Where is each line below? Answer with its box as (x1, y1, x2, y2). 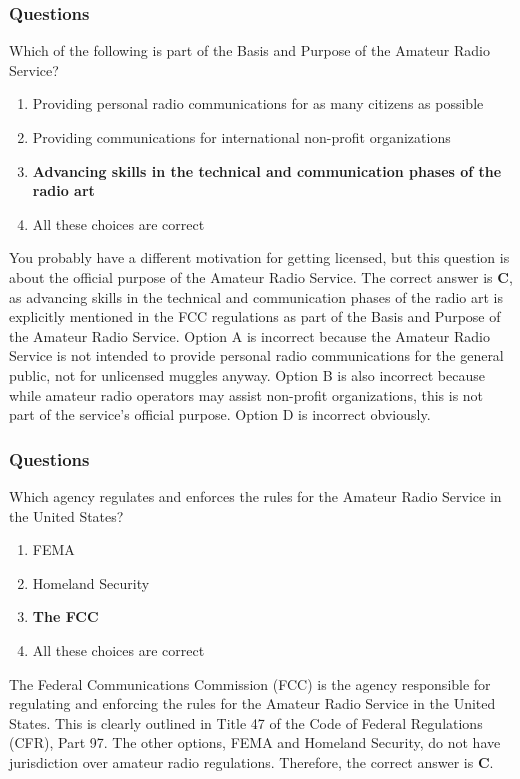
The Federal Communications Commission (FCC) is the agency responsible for (9, 673, 491, 694)
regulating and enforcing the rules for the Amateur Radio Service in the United (9, 693, 496, 714)
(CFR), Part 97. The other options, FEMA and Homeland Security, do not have (9, 732, 501, 753)
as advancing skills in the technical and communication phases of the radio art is (9, 286, 504, 307)
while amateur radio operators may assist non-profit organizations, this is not (9, 384, 484, 405)
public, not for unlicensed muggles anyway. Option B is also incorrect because (9, 364, 485, 385)
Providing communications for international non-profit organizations (32, 127, 451, 147)
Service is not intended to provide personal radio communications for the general (9, 345, 504, 366)
